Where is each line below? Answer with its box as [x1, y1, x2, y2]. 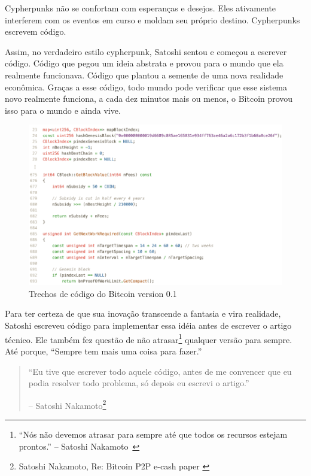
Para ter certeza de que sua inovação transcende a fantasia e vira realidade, [5, 307, 281, 320]
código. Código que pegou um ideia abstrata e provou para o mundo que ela [5, 57, 283, 69]
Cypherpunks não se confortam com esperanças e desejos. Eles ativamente [5, 2, 276, 14]
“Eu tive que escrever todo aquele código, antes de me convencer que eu [28, 365, 292, 377]
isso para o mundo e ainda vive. [5, 104, 121, 116]
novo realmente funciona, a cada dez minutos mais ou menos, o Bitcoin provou [5, 92, 293, 105]
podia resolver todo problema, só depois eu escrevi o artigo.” [28, 377, 249, 389]
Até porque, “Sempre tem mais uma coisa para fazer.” [5, 344, 202, 357]
